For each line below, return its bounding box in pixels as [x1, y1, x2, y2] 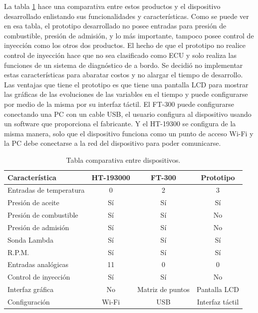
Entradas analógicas [7, 259, 69, 270]
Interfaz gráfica [7, 284, 54, 295]
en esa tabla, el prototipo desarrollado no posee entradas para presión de [4, 20, 227, 31]
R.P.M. [7, 247, 29, 257]
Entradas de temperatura [7, 185, 85, 195]
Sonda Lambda [7, 234, 53, 245]
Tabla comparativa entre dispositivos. [66, 154, 181, 165]
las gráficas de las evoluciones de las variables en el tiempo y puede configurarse [4, 89, 248, 99]
